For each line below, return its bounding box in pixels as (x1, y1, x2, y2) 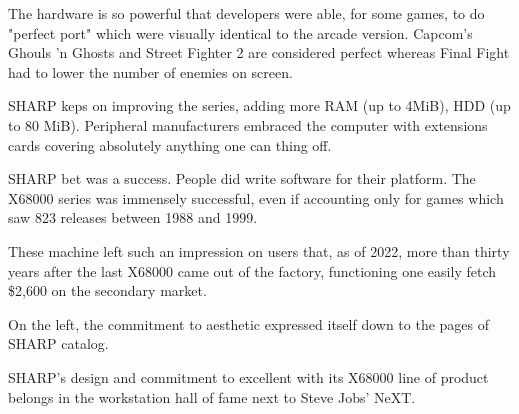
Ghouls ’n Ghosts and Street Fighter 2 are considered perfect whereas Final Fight (8, 42, 510, 63)
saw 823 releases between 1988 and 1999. (8, 207, 258, 228)
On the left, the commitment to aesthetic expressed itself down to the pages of (8, 313, 490, 334)
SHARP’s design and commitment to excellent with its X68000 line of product (8, 366, 489, 387)
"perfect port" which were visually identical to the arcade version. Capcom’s (8, 22, 473, 43)
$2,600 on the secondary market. (8, 280, 207, 301)
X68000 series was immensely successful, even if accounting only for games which (8, 187, 504, 208)
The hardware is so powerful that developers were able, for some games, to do (8, 3, 485, 23)
